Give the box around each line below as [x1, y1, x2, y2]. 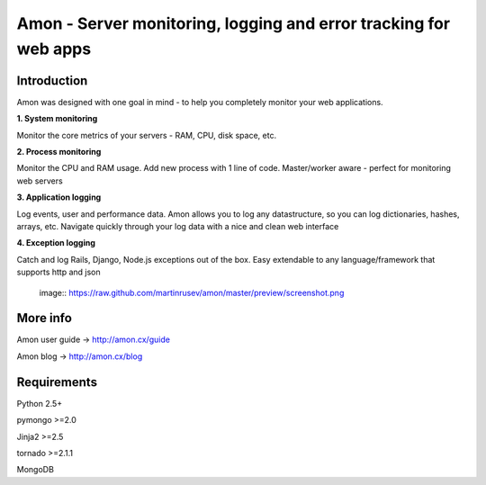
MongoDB [16, 464, 54, 475]
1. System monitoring [16, 113, 98, 124]
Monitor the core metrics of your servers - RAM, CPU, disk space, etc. [16, 130, 277, 140]
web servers [16, 175, 63, 186]
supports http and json [16, 266, 101, 278]
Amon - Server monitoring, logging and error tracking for [16, 13, 450, 33]
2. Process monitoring [16, 147, 102, 157]
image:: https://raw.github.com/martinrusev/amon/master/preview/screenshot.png [39, 287, 345, 298]
